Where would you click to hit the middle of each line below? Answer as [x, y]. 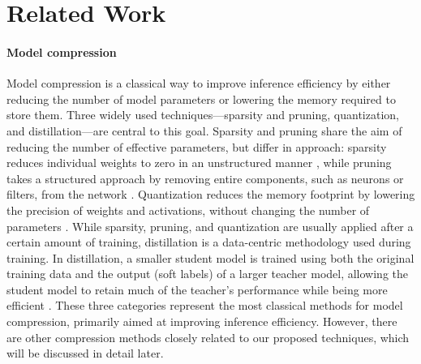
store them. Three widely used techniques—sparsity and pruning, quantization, [203, 115]
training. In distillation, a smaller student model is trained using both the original [210, 257]
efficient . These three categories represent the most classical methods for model [205, 305]
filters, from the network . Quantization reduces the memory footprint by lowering [211, 194]
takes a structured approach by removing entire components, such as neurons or [205, 178]
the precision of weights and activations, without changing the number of [188, 210]
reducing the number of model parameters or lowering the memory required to [201, 98]
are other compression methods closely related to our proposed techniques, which [208, 337]
